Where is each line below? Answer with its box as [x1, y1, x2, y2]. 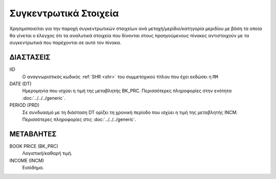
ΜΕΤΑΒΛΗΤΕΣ [9, 130, 57, 138]
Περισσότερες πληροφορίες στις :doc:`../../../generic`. [22, 116, 136, 122]
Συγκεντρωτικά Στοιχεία [9, 8, 119, 19]
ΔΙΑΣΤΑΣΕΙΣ [9, 53, 51, 62]
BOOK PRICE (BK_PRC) [9, 143, 59, 149]
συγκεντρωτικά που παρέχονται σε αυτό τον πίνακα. [9, 40, 122, 46]
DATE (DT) [9, 81, 32, 87]
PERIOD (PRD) [9, 102, 40, 108]
